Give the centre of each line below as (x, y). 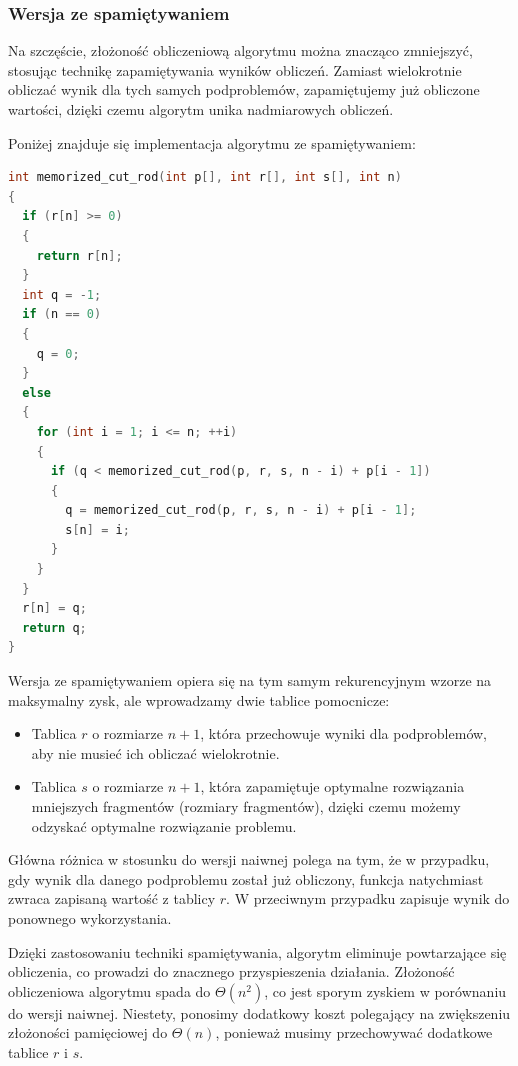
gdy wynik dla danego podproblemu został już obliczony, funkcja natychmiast (246, 878)
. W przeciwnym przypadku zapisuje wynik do (368, 898)
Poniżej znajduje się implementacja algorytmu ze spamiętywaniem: (212, 142)
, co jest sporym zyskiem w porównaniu (385, 990)
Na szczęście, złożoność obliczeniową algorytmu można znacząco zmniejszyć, (240, 50)
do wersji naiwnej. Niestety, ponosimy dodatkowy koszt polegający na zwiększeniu (259, 1012)
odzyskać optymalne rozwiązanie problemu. (164, 825)
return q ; (54, 627)
